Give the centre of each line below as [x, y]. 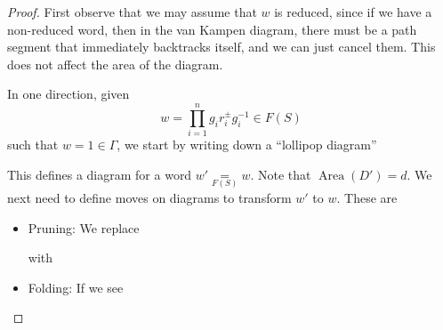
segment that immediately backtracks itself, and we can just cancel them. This [221, 47]
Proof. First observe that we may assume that [132, 12]
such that [33, 145]
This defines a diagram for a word [100, 174]
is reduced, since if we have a [353, 12]
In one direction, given [68, 94]
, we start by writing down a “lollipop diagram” [247, 145]
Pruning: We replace [84, 227]
